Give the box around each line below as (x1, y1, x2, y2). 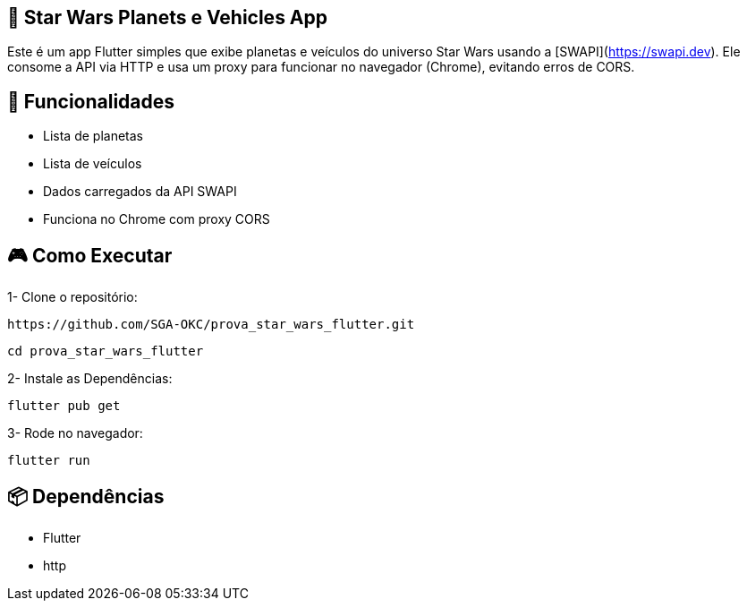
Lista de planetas (43, 128, 143, 144)
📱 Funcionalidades (7, 90, 175, 113)
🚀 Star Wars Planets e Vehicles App (7, 6, 328, 29)
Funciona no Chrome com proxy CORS (43, 211, 270, 227)
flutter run (7, 453, 90, 468)
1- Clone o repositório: (7, 289, 138, 305)
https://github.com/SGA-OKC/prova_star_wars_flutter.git (7, 317, 415, 332)
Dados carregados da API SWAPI (43, 184, 237, 200)
